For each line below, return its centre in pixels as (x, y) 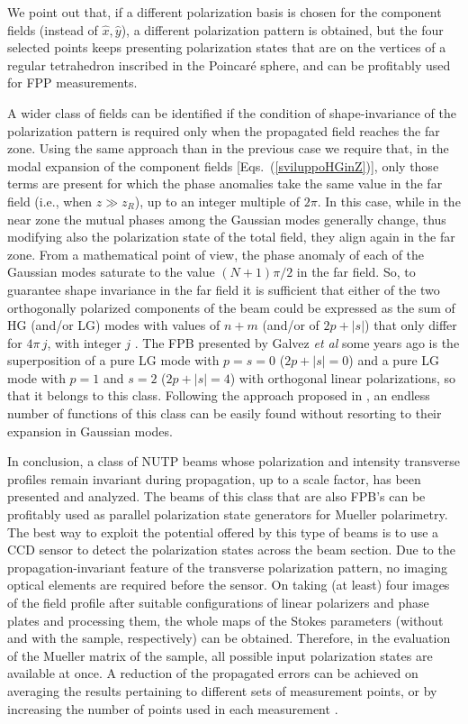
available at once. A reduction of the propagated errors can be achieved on (213, 673)
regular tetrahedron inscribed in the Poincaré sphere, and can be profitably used (229, 64)
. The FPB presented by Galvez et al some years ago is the (297, 342)
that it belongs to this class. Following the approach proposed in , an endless (219, 395)
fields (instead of (53, 29)
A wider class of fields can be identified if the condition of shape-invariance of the (232, 112)
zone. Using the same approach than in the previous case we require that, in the (228, 148)
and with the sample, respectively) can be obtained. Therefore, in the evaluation (229, 638)
